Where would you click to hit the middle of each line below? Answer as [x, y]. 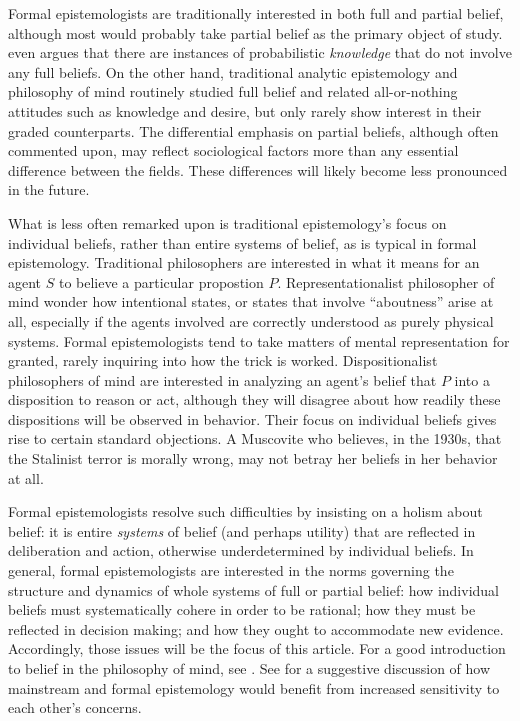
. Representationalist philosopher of [386, 281]
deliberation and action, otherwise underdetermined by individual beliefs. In [241, 550]
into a [472, 379]
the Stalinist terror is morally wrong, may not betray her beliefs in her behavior [253, 458]
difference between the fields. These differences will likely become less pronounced [258, 169]
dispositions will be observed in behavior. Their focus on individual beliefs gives [252, 418]
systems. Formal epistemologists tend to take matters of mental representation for [259, 340]
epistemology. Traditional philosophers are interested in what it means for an [244, 262]
